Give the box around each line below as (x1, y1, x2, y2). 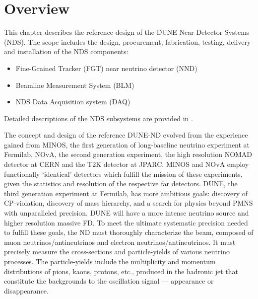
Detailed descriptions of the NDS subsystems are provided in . (4, 113, 193, 123)
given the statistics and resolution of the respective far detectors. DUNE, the (4, 178, 238, 189)
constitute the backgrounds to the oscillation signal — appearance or (4, 276, 214, 286)
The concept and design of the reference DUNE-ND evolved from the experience (4, 130, 248, 140)
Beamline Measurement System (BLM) (15, 79, 134, 90)
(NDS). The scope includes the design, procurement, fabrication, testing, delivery (4, 36, 251, 47)
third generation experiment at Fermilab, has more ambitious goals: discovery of (4, 188, 248, 198)
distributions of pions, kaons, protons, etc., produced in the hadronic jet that (4, 266, 238, 276)
